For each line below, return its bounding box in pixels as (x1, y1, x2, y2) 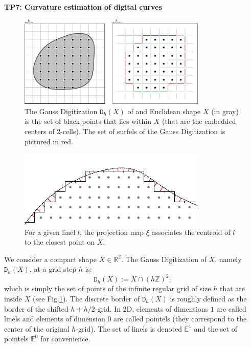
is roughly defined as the (170, 293, 247, 304)
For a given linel (25, 226, 76, 237)
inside (4, 293, 22, 304)
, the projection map (79, 226, 144, 237)
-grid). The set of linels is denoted (76, 323, 182, 334)
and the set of (194, 323, 237, 334)
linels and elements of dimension (4, 313, 105, 324)
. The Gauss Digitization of (121, 253, 207, 264)
